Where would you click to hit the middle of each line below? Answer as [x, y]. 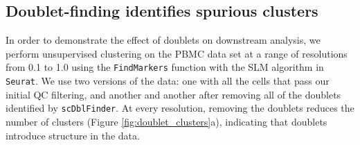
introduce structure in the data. [73, 135]
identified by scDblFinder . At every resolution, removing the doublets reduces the [180, 108]
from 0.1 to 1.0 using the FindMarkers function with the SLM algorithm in [165, 67]
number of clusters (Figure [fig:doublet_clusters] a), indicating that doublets [166, 121]
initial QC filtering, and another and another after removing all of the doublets [173, 94]
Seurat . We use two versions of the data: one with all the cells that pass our [168, 81]
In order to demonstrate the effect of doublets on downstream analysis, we [163, 40]
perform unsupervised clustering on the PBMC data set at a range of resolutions [177, 53]
